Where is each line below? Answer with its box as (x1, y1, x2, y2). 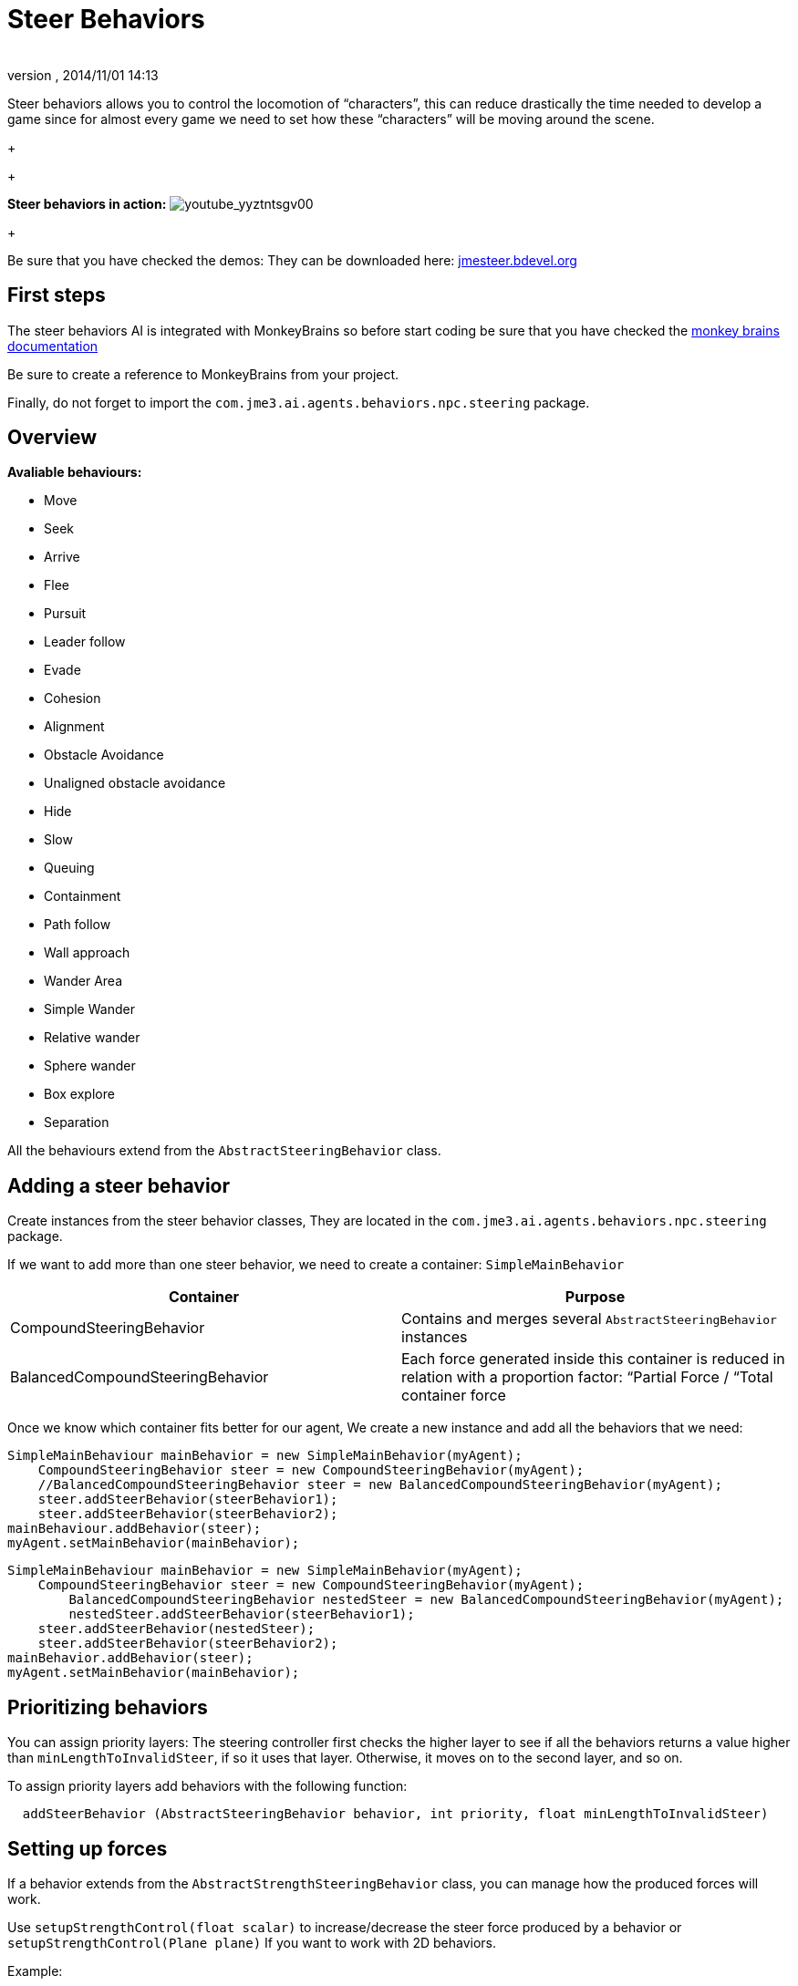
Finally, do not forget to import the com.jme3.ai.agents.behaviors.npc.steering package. (7, 394, 590, 410)
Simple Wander (44, 1001, 135, 1018)
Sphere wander (44, 1058, 136, 1074)
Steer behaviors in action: (7, 195, 167, 212)
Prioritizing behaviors (7, 1695, 208, 1719)
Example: (7, 1962, 63, 1979)
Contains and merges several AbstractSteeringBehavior (401, 1309, 777, 1329)
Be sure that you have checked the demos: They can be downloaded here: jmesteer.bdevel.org (7, 252, 577, 268)
